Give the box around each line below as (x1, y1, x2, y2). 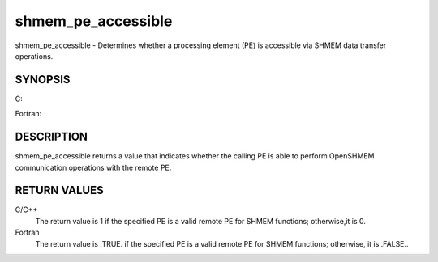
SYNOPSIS (15, 73, 71, 87)
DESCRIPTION (15, 130, 88, 144)
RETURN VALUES (15, 184, 105, 197)
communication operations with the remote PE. (15, 163, 172, 172)
